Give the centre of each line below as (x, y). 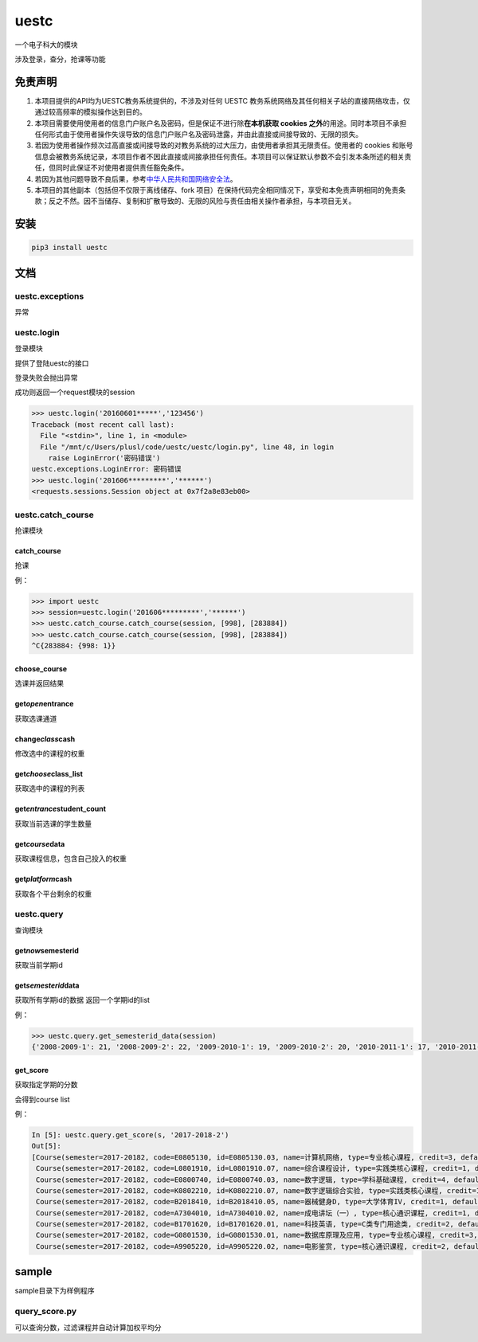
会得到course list (43, 1099)
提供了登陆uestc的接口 (52, 363)
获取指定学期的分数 (46, 1085)
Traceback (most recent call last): (103, 425)
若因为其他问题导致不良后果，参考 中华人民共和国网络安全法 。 (136, 178)
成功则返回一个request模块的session (75, 392)
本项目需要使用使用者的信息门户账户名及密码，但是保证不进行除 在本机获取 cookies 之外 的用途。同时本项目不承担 (221, 123)
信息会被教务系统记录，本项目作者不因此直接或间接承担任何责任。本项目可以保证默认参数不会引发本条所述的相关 (219, 156)
